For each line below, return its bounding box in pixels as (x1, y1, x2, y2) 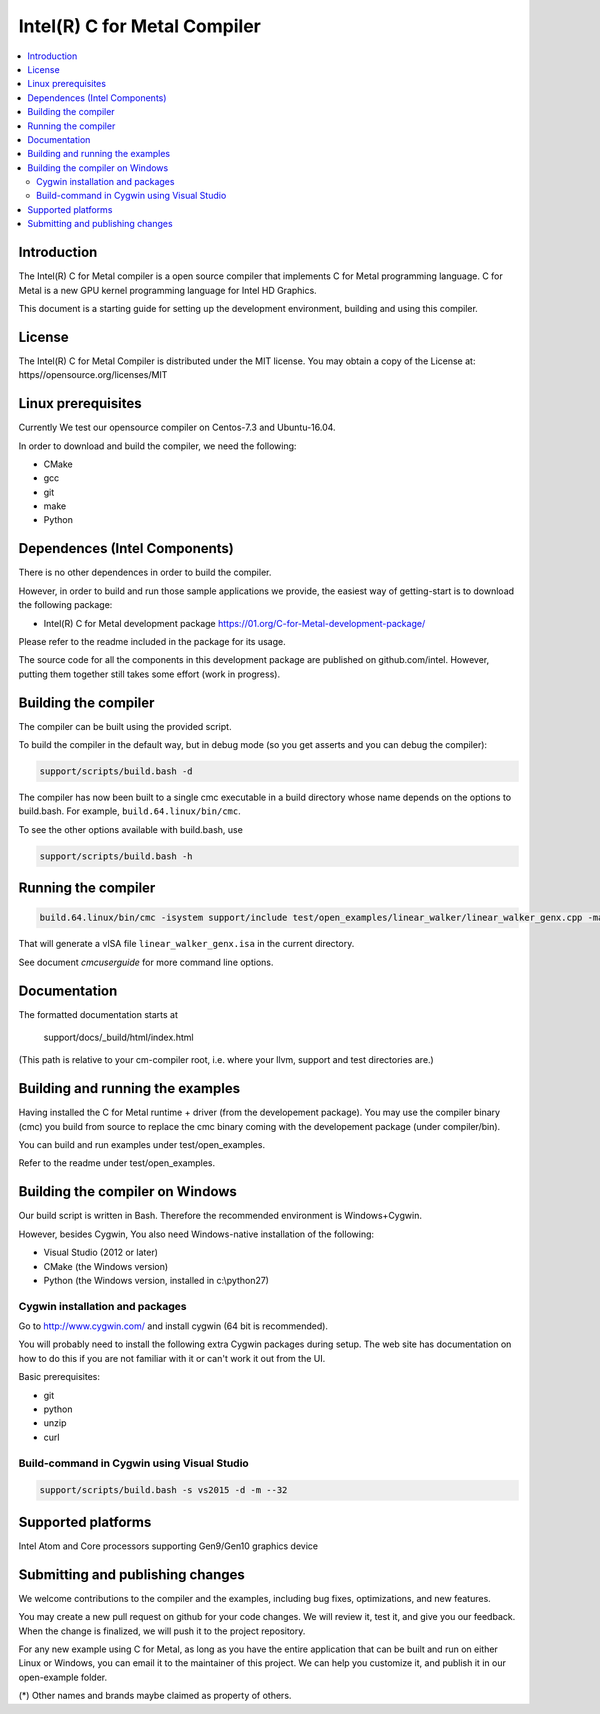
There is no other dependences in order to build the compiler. (18, 566, 272, 579)
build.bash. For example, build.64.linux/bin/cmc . (18, 805, 241, 817)
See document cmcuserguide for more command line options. (18, 956, 274, 968)
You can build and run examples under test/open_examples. (18, 1139, 265, 1151)
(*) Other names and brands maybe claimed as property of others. (18, 1690, 292, 1702)
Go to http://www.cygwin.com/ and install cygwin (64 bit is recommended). (18, 1320, 329, 1332)
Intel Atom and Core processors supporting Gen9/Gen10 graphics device (18, 1540, 319, 1552)
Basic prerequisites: (18, 1371, 100, 1383)
